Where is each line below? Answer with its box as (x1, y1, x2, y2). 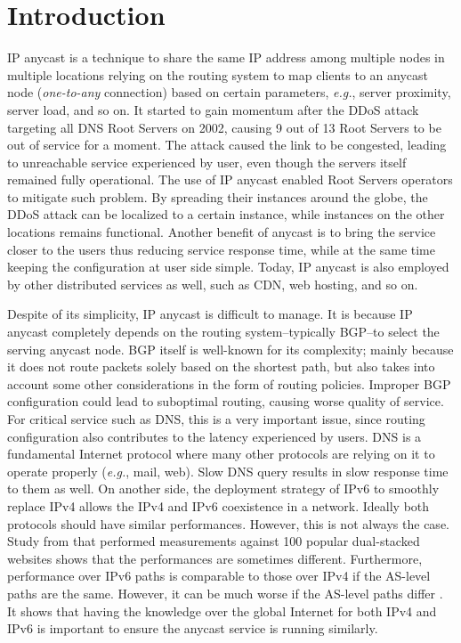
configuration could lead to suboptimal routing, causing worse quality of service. (7, 392, 444, 411)
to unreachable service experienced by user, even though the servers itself (7, 152, 407, 171)
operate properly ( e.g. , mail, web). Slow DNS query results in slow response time (7, 461, 449, 480)
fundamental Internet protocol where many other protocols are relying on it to (7, 444, 435, 463)
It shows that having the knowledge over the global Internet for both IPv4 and (7, 601, 437, 620)
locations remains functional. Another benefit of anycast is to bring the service (7, 223, 436, 241)
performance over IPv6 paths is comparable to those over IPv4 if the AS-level (7, 566, 431, 585)
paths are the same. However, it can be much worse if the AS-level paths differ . (7, 583, 443, 602)
